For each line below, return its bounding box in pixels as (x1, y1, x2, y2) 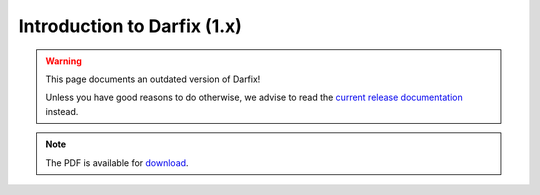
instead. (45, 105, 79, 117)
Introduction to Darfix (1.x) (18, 15, 242, 37)
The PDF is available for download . (45, 156, 189, 169)
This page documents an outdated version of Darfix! (45, 73, 261, 85)
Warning (45, 55, 82, 67)
